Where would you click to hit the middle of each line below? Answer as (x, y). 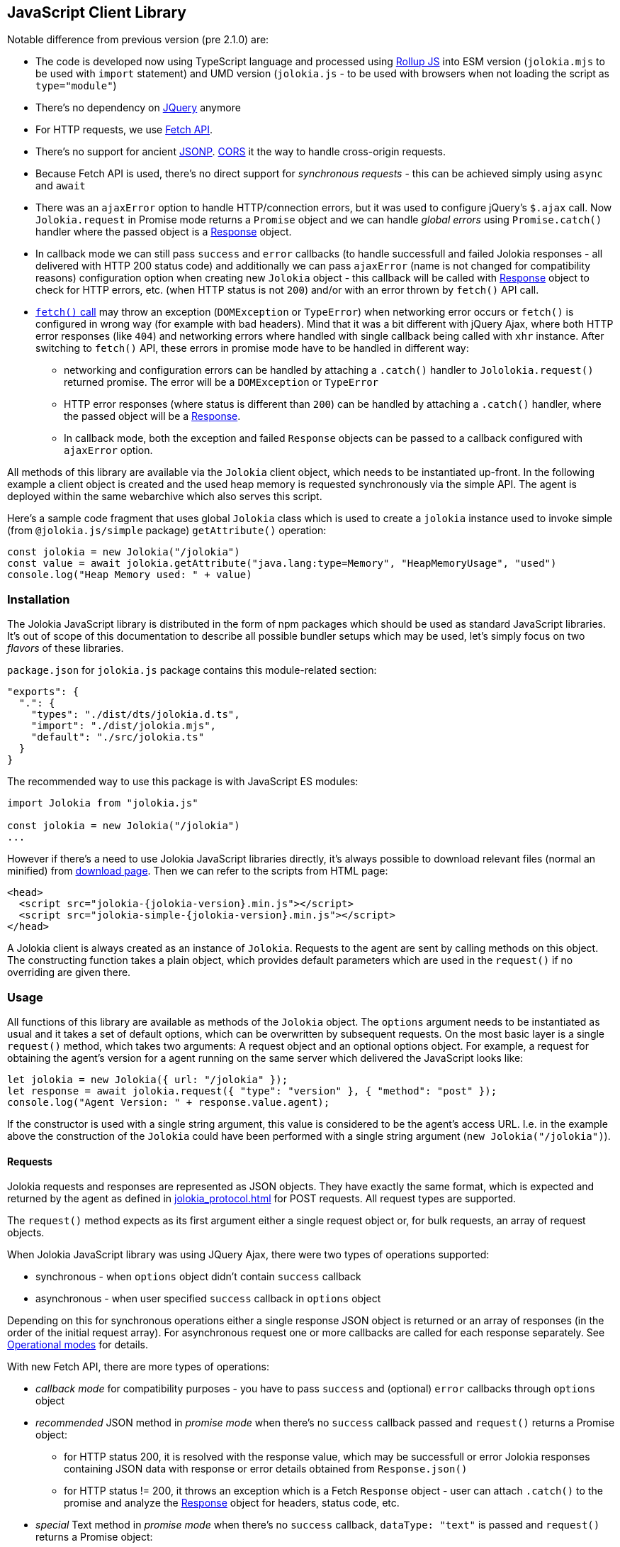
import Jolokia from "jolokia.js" (103, 803)
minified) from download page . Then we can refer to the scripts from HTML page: (198, 871)
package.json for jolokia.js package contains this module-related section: (192, 670)
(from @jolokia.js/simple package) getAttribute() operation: (167, 531)
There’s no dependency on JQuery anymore (138, 108)
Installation (39, 599)
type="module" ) (76, 86)
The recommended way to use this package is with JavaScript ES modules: (183, 782)
